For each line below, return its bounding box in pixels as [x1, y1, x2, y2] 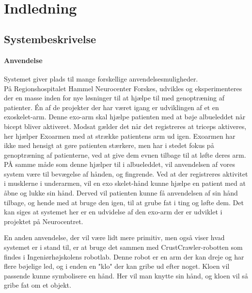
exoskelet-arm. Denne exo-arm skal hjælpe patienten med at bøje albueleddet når [4, 112, 246, 122]
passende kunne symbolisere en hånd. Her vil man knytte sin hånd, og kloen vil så [4, 270, 248, 280]
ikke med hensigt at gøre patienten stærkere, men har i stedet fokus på [4, 140, 214, 150]
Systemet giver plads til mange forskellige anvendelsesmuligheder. [4, 73, 198, 83]
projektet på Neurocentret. [4, 216, 83, 226]
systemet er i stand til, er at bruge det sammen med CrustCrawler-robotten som [4, 242, 243, 252]
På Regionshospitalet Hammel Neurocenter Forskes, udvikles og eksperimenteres [4, 83, 242, 93]
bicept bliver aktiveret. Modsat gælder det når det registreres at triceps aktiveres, [4, 121, 247, 131]
